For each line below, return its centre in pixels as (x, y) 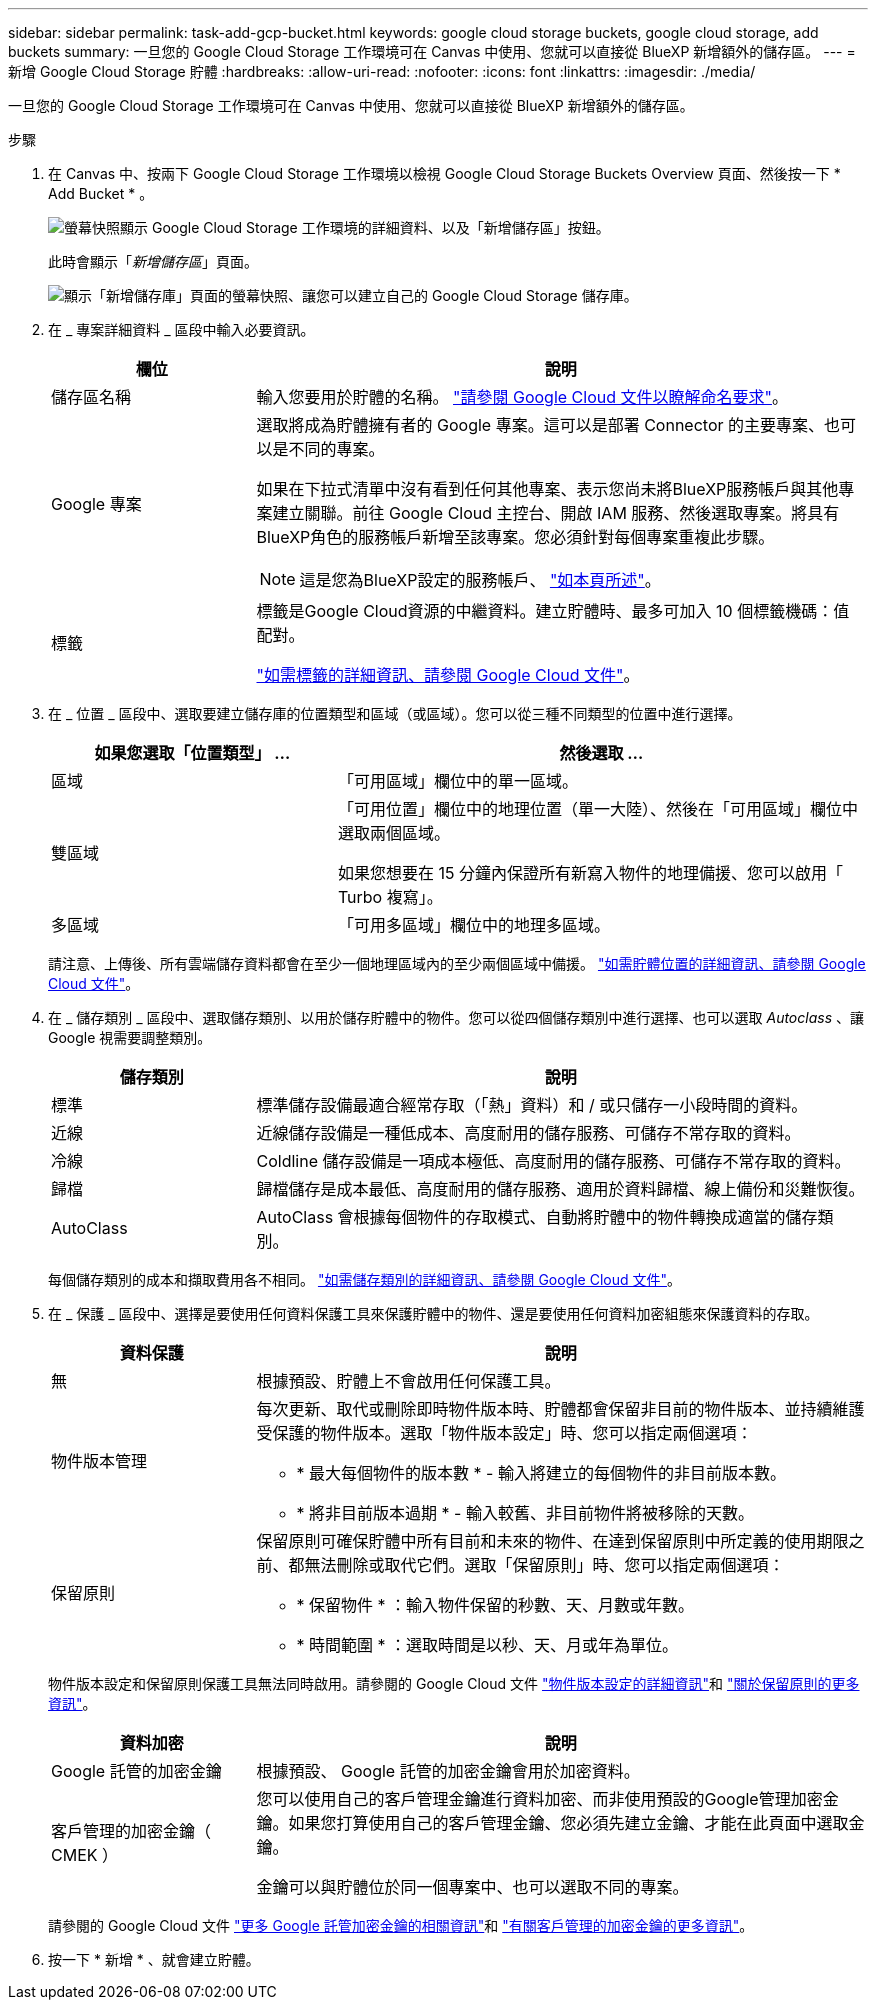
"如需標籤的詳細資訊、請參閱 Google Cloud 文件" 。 (448, 675)
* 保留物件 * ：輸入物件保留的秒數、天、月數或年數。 (495, 1605)
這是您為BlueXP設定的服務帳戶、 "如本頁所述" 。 (480, 580)
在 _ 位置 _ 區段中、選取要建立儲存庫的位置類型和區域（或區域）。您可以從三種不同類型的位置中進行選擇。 (395, 713)
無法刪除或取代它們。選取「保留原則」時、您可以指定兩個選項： (544, 1565)
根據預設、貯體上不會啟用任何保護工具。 (408, 1381)
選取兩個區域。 (393, 833)
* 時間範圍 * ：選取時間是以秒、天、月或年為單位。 (487, 1645)
